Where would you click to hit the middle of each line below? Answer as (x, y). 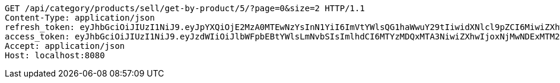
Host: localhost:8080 (55, 55)
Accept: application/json (65, 46)
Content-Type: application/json (80, 18)
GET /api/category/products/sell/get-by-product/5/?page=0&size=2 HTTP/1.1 (185, 8)
